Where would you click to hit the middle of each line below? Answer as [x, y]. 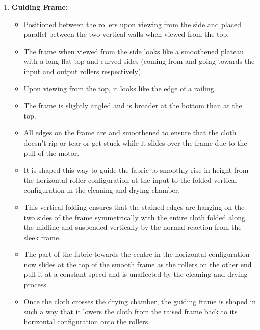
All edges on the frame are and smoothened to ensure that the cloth [130, 133]
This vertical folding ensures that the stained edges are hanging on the [134, 207]
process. [36, 284]
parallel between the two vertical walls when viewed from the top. [126, 34]
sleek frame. [42, 237]
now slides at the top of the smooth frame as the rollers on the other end [138, 264]
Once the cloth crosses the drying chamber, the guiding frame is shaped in [140, 301]
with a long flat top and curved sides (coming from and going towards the [139, 61]
